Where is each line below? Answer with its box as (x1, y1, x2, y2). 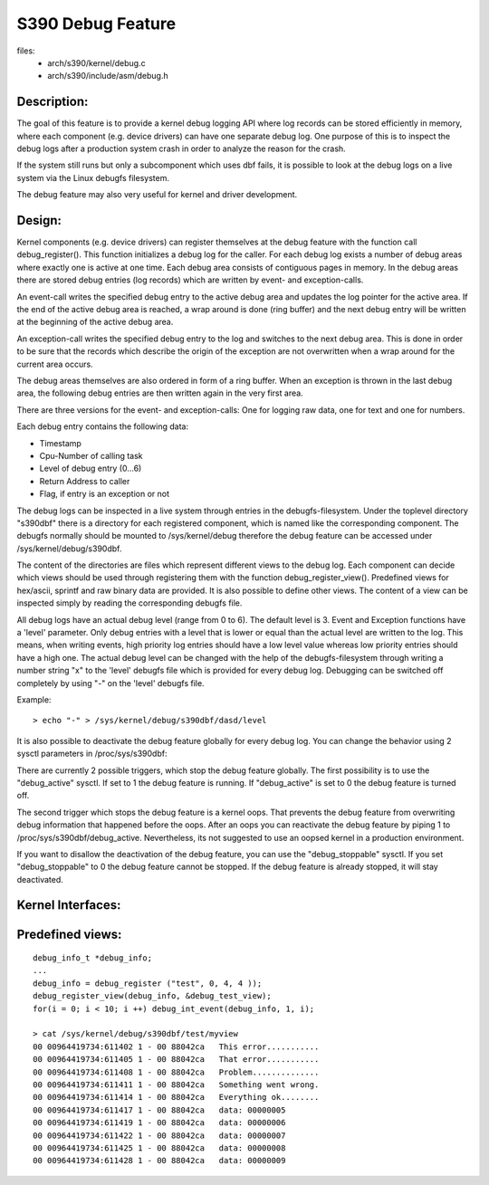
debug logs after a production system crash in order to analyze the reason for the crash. (16, 143, 346, 154)
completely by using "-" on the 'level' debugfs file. (16, 677, 205, 688)
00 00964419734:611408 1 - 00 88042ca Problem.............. (33, 1066, 320, 1077)
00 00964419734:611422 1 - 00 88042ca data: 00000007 (33, 1130, 286, 1141)
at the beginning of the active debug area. (16, 317, 174, 328)
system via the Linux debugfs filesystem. (16, 172, 169, 183)
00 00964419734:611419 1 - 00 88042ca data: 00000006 (33, 1118, 286, 1128)
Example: (16, 693, 52, 705)
